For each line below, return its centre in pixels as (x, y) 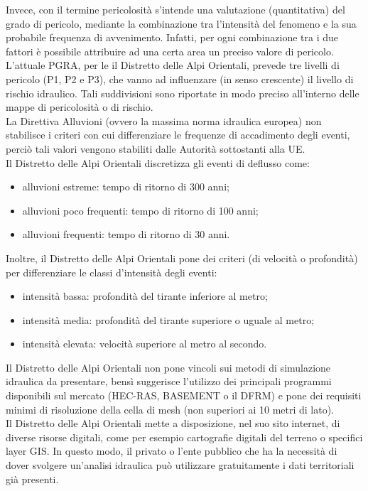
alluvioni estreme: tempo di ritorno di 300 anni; (126, 187)
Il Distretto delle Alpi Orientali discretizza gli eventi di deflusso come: (158, 162)
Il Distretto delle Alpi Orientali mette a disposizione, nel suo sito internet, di (173, 423)
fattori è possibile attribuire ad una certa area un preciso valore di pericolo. (170, 51)
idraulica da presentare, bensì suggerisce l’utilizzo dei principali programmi (169, 381)
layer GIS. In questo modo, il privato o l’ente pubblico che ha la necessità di (172, 451)
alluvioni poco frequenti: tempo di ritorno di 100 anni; (140, 210)
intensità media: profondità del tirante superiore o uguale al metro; (168, 319)
